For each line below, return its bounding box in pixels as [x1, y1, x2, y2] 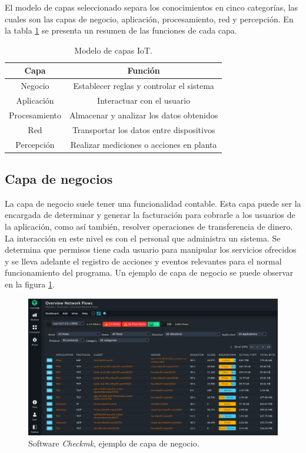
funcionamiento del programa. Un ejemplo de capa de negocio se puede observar [5, 266, 294, 279]
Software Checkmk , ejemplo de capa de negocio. [28, 437, 199, 449]
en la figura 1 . [5, 278, 55, 290]
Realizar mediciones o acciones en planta [70, 138, 217, 150]
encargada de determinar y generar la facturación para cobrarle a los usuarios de [5, 209, 295, 221]
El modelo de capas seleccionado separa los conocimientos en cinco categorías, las [5, 1, 298, 13]
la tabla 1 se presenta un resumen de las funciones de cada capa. [5, 24, 237, 37]
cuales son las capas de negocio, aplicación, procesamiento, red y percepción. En [5, 12, 294, 25]
